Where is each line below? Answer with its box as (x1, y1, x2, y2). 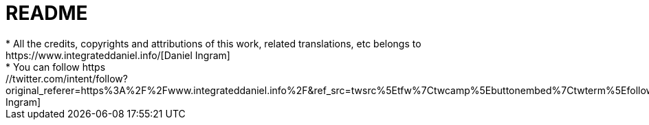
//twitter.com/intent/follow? (5, 72, 128, 84)
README (5, 1, 88, 25)
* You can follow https (5, 60, 106, 73)
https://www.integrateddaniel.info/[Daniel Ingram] (5, 49, 230, 61)
